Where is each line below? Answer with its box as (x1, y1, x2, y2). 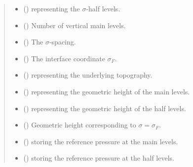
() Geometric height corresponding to (23, 120, 136, 130)
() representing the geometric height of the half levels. (23, 103, 186, 113)
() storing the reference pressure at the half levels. (23, 153, 174, 163)
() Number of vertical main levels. (23, 20, 126, 30)
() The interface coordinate (23, 53, 105, 63)
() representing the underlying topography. (23, 70, 153, 80)
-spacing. (49, 37, 76, 47)
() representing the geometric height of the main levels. (23, 86, 190, 96)
